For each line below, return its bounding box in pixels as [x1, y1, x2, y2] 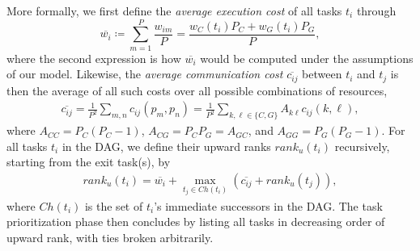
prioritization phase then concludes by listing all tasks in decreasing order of [6, 213, 385, 230]
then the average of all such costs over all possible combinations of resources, [6, 82, 388, 98]
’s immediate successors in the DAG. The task [154, 197, 383, 214]
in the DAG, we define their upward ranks [62, 137, 271, 154]
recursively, [334, 137, 390, 154]
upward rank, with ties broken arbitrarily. [6, 228, 214, 245]
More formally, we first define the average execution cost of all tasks [6, 2, 342, 19]
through [356, 2, 397, 19]
